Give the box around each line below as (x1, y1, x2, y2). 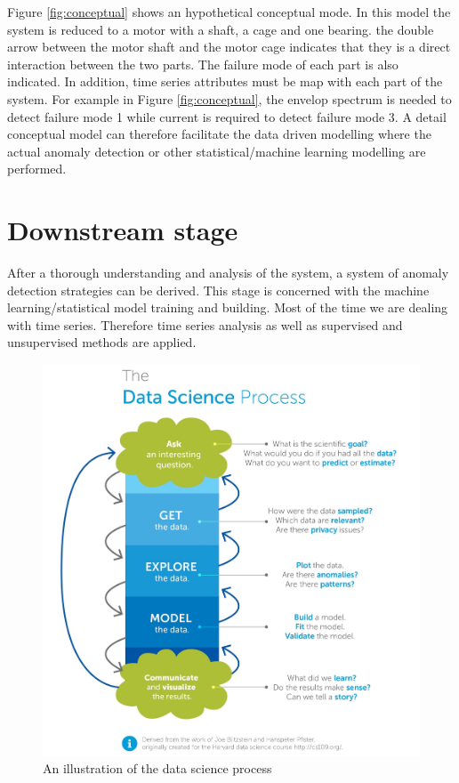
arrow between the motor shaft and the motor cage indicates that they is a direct (7, 37, 451, 56)
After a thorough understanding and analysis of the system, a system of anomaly (7, 263, 449, 282)
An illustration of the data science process (43, 759, 272, 778)
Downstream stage (7, 212, 238, 248)
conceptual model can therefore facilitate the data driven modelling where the (7, 125, 431, 143)
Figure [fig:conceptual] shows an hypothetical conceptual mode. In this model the (7, 3, 451, 20)
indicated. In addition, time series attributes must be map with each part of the (7, 72, 443, 91)
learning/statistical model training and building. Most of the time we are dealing (7, 298, 448, 317)
